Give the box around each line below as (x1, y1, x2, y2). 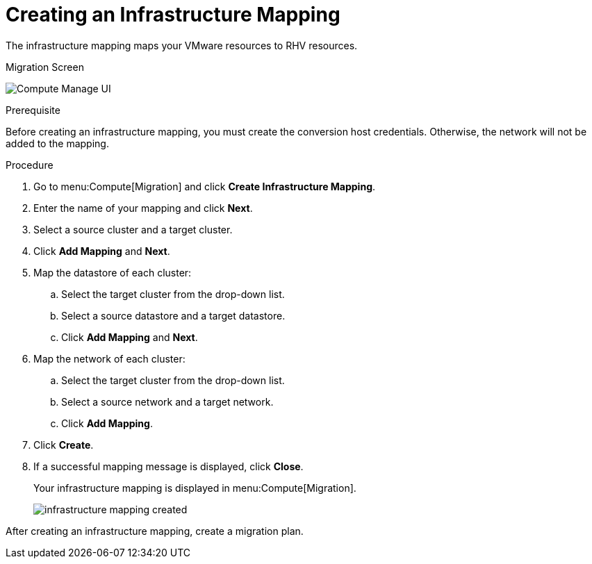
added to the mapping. (6, 137, 109, 149)
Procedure (6, 158, 54, 171)
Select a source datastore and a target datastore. (61, 309, 286, 322)
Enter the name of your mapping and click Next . (33, 201, 253, 214)
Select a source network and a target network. (61, 395, 274, 408)
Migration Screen (6, 60, 84, 73)
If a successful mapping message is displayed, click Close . (33, 460, 304, 472)
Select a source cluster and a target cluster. (33, 223, 233, 235)
